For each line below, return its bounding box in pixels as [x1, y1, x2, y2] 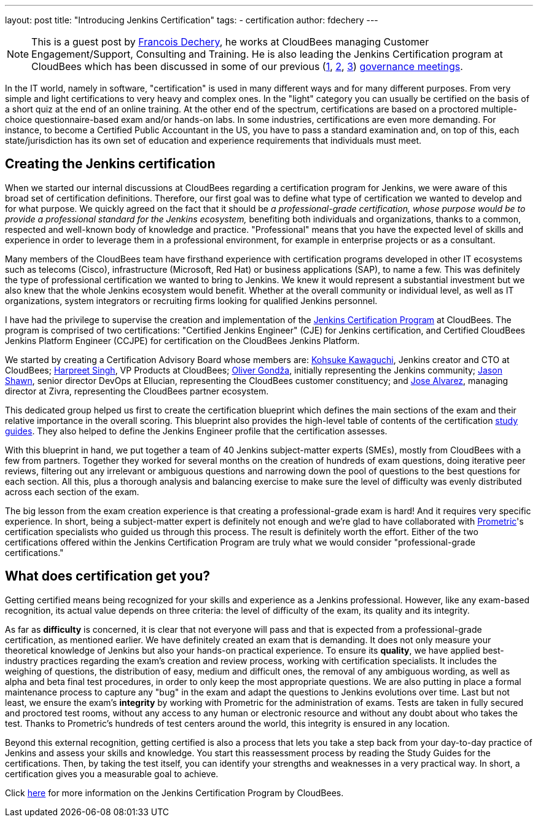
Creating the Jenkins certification [5, 156, 216, 172]
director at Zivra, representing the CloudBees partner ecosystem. [5, 385, 269, 396]
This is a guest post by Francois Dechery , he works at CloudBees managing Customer [31, 36, 429, 48]
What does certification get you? [5, 568, 210, 584]
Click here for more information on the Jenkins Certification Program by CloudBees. [5, 787, 344, 798]
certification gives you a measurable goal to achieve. [5, 768, 219, 779]
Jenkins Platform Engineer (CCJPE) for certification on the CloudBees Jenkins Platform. [5, 335, 360, 346]
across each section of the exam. [5, 486, 139, 497]
